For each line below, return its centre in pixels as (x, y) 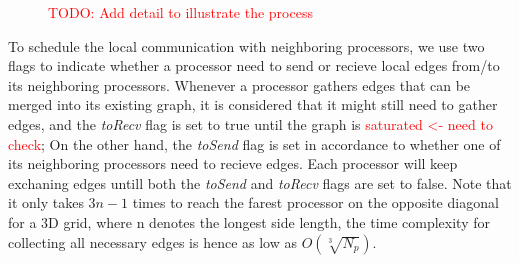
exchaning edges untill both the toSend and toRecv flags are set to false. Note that (260, 182)
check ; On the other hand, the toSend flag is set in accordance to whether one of (254, 143)
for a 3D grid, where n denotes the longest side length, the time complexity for (249, 221)
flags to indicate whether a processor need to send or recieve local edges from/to (254, 65)
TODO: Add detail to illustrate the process (180, 12)
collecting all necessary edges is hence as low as (152, 241)
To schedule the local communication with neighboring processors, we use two (246, 45)
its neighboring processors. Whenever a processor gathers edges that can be (239, 84)
